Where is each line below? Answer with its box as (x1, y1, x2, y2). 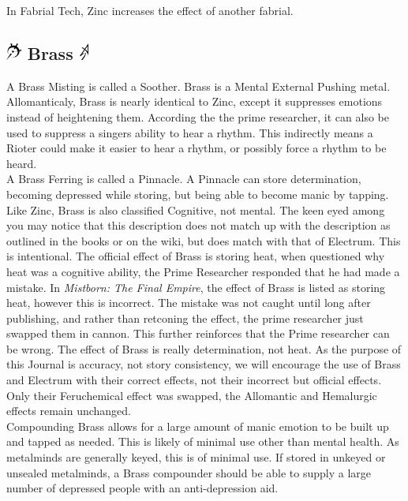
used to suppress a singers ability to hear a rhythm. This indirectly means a (6, 124, 373, 140)
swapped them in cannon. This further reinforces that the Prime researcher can (6, 325, 390, 342)
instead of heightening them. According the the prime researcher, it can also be (6, 108, 389, 125)
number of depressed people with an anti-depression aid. (6, 480, 279, 496)
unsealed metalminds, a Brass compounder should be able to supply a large (6, 464, 371, 480)
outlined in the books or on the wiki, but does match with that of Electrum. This (6, 232, 401, 249)
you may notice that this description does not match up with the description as (6, 217, 391, 234)
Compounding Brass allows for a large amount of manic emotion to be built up (6, 417, 389, 434)
